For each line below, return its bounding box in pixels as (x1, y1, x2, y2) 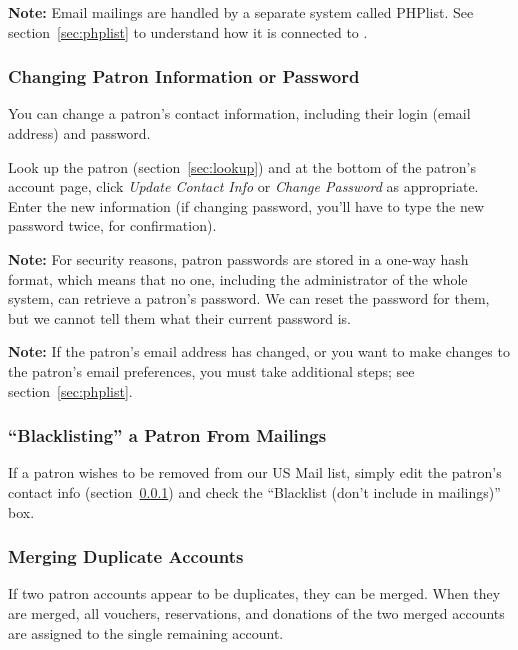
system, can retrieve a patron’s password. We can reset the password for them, (8, 288, 490, 309)
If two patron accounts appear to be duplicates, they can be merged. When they (8, 583, 501, 604)
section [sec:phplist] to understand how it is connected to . (8, 21, 368, 42)
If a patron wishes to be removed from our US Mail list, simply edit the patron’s (8, 462, 502, 483)
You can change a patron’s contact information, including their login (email (8, 103, 471, 124)
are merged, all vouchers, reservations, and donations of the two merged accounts (8, 602, 505, 623)
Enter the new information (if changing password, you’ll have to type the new (8, 195, 485, 216)
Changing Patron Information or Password (8, 64, 360, 89)
